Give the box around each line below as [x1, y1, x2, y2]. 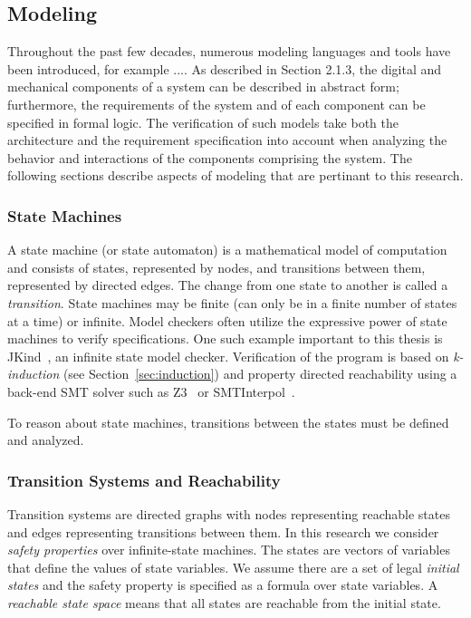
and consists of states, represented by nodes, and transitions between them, [7, 257, 426, 276]
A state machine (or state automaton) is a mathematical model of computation [7, 240, 447, 259]
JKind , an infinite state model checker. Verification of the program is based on [7, 346, 449, 365]
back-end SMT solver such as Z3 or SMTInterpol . [7, 381, 295, 401]
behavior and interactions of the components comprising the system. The [7, 148, 412, 167]
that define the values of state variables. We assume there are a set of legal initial [7, 557, 459, 576]
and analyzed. [7, 430, 84, 449]
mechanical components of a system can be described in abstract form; [7, 77, 399, 96]
